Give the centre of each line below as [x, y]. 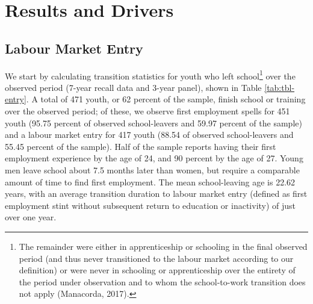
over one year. [31, 217]
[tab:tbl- [280, 87]
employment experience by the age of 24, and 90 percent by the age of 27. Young [154, 158]
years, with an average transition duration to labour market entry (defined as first [156, 194]
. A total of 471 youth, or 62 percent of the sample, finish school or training [166, 99]
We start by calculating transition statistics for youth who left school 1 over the [150, 75]
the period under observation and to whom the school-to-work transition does [162, 281]
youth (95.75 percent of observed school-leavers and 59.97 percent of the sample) [153, 123]
